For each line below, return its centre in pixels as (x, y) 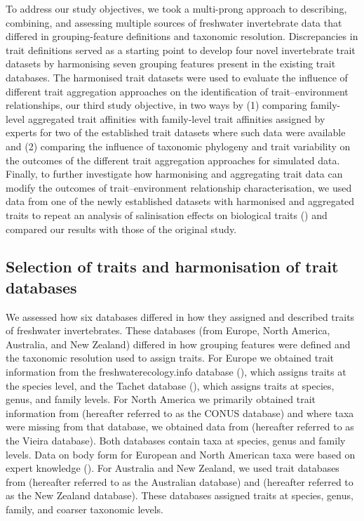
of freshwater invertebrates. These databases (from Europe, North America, (168, 330)
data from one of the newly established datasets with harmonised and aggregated (180, 201)
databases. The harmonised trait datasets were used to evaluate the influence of (177, 77)
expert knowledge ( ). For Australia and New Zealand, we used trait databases (173, 468)
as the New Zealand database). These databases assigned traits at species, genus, (180, 495)
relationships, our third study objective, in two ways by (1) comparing (156, 105)
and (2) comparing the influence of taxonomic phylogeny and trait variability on (178, 146)
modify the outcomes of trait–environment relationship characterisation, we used (179, 187)
